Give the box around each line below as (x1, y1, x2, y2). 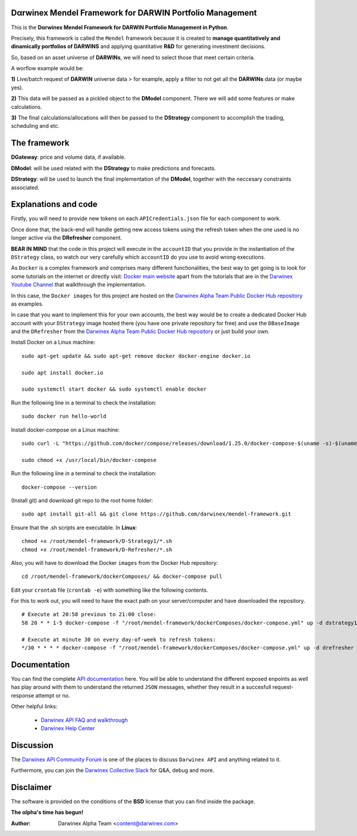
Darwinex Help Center (40, 724, 95, 731)
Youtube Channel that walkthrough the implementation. (11, 281, 146, 288)
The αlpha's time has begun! (11, 809, 83, 816)
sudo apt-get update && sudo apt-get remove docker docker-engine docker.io (21, 353, 251, 359)
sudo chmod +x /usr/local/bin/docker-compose (21, 457, 157, 463)
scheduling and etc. (11, 122, 59, 130)
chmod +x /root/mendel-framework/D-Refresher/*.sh (21, 546, 173, 553)
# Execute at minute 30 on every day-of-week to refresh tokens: (21, 636, 217, 643)
